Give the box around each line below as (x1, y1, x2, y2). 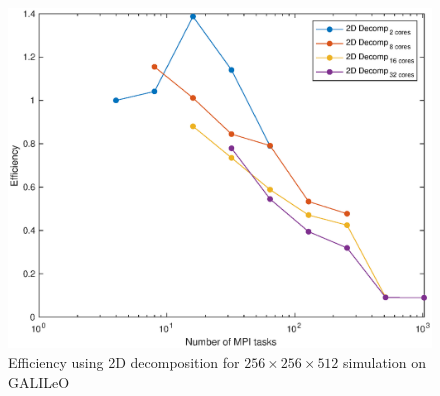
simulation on (343, 351, 426, 372)
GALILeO (8, 371, 70, 392)
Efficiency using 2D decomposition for (8, 351, 240, 372)
